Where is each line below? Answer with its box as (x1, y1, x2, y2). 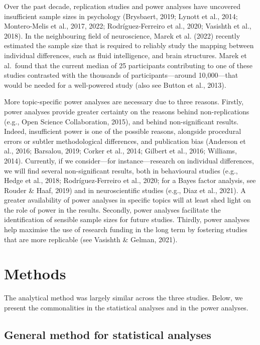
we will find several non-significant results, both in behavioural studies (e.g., (4, 165, 238, 176)
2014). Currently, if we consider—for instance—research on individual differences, (4, 155, 254, 165)
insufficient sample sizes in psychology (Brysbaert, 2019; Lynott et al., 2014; (4, 11, 238, 21)
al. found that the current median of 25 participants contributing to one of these (4, 60, 253, 70)
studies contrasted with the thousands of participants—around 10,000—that (4, 70, 238, 80)
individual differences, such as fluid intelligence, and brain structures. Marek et (4, 50, 247, 60)
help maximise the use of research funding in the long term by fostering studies (4, 224, 247, 235)
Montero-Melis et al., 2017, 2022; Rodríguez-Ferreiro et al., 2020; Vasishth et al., (4, 21, 251, 31)
